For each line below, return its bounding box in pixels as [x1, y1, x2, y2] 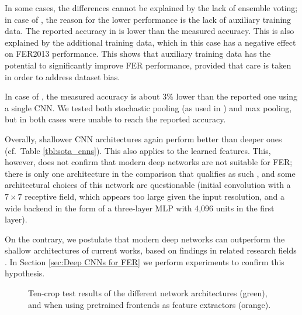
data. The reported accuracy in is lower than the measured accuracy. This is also [5, 25, 294, 37]
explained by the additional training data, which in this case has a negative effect [5, 36, 296, 48]
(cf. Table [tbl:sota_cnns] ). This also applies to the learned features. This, [5, 144, 271, 156]
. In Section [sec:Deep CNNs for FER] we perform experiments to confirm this [5, 255, 284, 268]
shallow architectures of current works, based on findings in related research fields [5, 244, 297, 256]
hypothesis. [5, 267, 45, 279]
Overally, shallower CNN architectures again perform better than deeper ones [5, 132, 282, 145]
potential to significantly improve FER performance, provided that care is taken [5, 59, 291, 71]
